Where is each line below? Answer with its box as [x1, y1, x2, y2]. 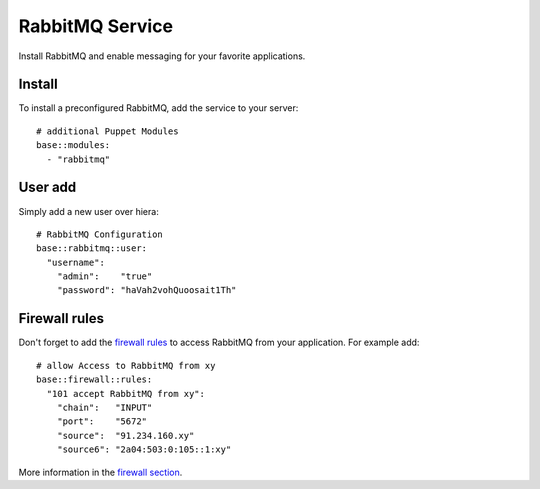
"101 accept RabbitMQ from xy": [46, 388, 205, 399]
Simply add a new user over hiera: [18, 205, 159, 217]
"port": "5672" [56, 416, 148, 427]
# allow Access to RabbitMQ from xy [36, 360, 216, 371]
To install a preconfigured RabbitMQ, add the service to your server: [18, 102, 299, 114]
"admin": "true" [56, 271, 153, 282]
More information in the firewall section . [18, 466, 183, 478]
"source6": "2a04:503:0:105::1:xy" [56, 444, 232, 455]
